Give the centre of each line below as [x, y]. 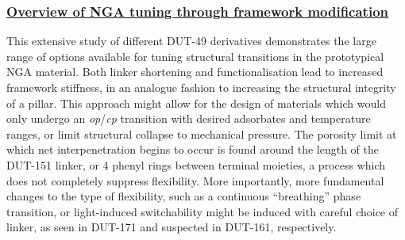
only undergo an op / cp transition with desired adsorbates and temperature [189, 118]
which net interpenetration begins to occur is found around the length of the [193, 149]
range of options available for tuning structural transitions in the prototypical [195, 56]
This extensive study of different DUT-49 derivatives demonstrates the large [191, 41]
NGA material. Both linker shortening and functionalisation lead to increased [195, 72]
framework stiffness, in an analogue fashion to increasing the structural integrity [201, 87]
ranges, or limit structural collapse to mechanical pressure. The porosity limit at [202, 133]
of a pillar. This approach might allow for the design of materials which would [196, 103]
